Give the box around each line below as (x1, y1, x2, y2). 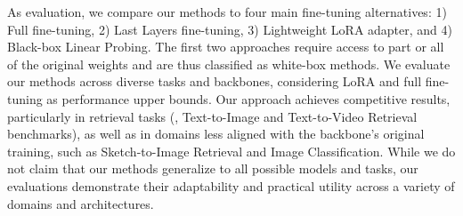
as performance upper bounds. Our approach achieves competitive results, (46, 89, 451, 108)
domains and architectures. (7, 194, 154, 212)
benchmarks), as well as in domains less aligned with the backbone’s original (7, 124, 425, 143)
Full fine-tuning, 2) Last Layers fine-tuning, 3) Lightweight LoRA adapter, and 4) (7, 20, 452, 38)
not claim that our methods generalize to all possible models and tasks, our (7, 159, 418, 178)
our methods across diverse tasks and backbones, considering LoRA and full (7, 72, 422, 91)
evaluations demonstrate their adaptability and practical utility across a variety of (7, 176, 455, 195)
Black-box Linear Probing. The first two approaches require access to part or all (7, 37, 444, 56)
